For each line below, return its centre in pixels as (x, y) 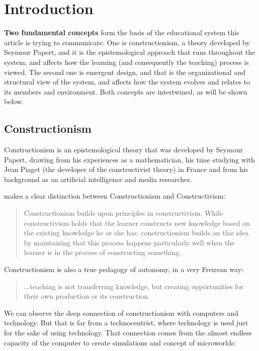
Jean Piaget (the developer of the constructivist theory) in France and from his (126, 169)
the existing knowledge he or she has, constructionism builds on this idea (136, 233)
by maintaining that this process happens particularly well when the (129, 242)
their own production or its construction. (87, 296)
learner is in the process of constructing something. (103, 252)
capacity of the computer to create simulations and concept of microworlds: (120, 342)
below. (14, 101)
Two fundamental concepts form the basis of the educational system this (122, 32)
